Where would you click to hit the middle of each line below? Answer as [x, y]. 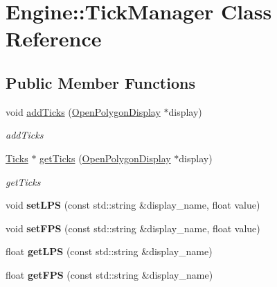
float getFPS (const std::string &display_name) [109, 274]
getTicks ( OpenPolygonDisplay [105, 158]
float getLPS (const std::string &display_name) [109, 251]
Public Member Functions [100, 82]
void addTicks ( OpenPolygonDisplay [83, 111]
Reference [54, 38]
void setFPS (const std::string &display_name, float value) [133, 228]
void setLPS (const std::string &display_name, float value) [133, 205]
